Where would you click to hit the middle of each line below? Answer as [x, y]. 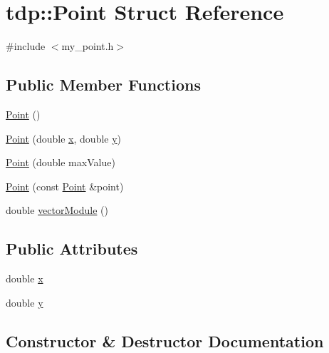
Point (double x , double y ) [64, 138]
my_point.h [88, 46]
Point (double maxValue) [61, 162]
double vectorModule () [57, 210]
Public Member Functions [103, 85]
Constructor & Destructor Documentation [165, 341]
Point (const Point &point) [65, 186]
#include [26, 46]
